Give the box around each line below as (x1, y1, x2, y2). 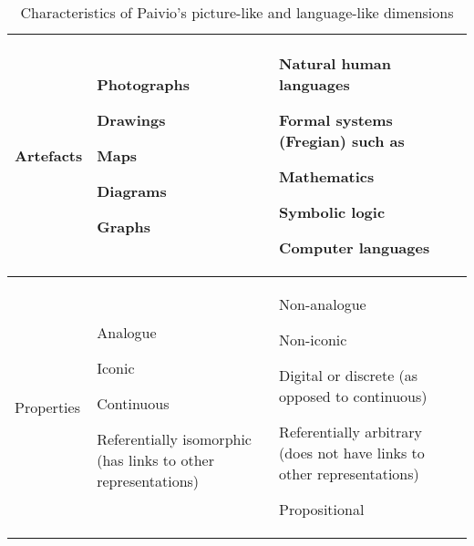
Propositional (279, 499, 365, 520)
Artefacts (15, 145, 83, 166)
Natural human (279, 53, 392, 74)
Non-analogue (279, 294, 366, 314)
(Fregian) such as (279, 130, 405, 151)
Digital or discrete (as (279, 365, 418, 386)
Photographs (97, 74, 191, 95)
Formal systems (279, 109, 393, 130)
